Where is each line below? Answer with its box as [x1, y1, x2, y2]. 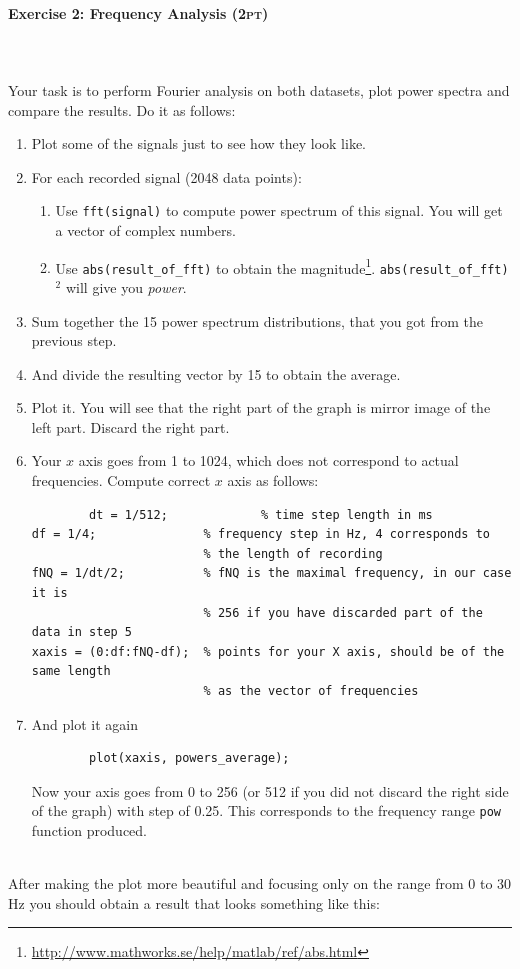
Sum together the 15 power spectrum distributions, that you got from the [31, 310, 483, 331]
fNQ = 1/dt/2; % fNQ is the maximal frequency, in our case [31, 566, 512, 581]
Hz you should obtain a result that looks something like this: [8, 892, 380, 913]
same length [31, 664, 111, 679]
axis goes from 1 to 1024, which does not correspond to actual [78, 450, 459, 471]
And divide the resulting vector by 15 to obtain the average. [31, 363, 401, 384]
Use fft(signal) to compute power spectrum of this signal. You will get [55, 200, 503, 221]
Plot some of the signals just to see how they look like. [31, 133, 367, 154]
